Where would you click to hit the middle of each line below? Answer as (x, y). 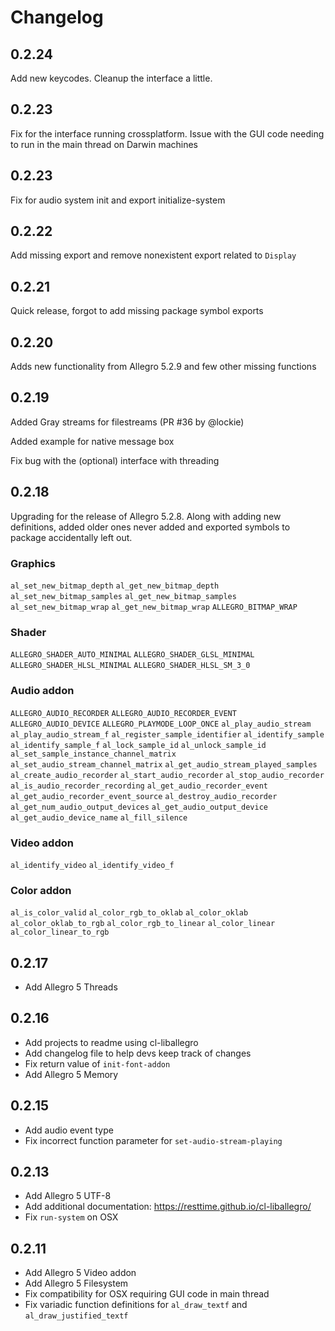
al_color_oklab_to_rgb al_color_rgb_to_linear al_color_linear (143, 924)
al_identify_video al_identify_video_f (92, 865)
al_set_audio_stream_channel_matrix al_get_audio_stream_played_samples (164, 764)
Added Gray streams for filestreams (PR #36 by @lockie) (127, 422)
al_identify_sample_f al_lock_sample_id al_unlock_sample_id (138, 745)
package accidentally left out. (71, 537)
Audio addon (42, 691)
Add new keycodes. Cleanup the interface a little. (111, 78)
